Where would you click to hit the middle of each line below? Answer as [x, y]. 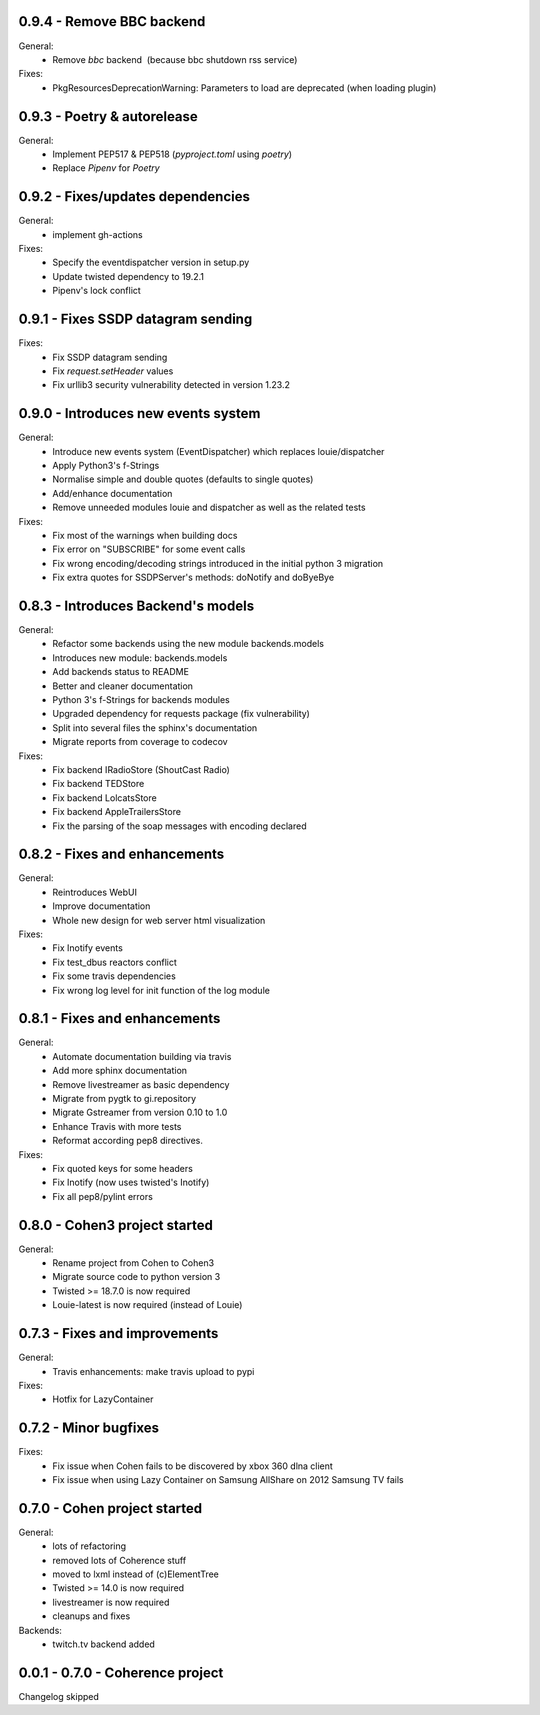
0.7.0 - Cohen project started [110, 1508]
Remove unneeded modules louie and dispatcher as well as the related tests [209, 507]
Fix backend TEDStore [98, 784]
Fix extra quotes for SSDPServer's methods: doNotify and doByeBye [193, 577]
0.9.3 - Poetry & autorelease [108, 116]
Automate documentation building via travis [142, 1056]
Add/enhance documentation [112, 493]
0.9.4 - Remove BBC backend [112, 21]
